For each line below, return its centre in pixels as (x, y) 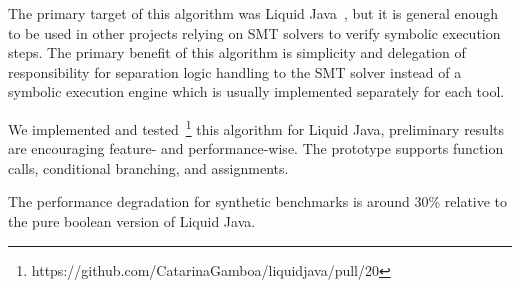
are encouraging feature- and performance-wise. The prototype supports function (256, 148)
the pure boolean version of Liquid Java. (132, 221)
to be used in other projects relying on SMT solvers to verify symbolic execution (254, 32)
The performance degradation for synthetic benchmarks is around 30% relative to (258, 201)
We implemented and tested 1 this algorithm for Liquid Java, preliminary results (256, 127)
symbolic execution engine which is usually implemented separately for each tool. (256, 91)
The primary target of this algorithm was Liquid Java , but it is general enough (253, 13)
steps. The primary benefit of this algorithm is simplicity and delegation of (237, 52)
